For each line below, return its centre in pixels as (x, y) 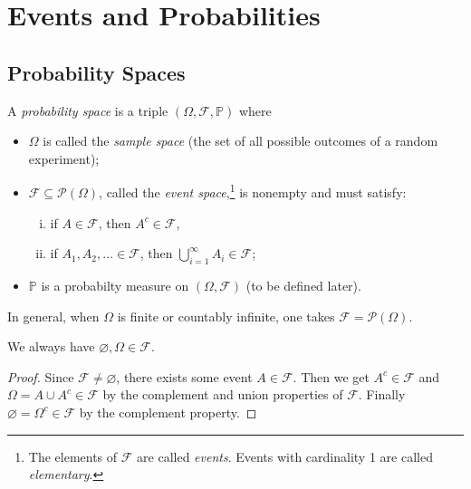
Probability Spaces (96, 72)
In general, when (53, 316)
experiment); (64, 158)
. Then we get (331, 376)
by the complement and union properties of (223, 394)
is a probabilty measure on (115, 285)
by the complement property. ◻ (168, 412)
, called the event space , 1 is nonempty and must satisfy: (253, 191)
